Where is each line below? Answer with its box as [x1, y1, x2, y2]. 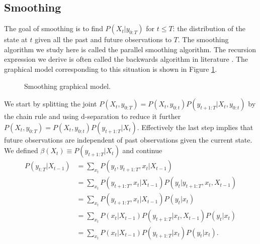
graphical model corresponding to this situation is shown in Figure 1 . [4, 63, 217, 74]
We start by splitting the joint [4, 98, 97, 109]
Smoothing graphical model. [24, 80, 111, 91]
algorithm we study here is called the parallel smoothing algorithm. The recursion [4, 44, 256, 54]
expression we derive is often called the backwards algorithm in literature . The [4, 54, 248, 64]
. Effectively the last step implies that [137, 121, 253, 132]
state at [4, 34, 28, 45]
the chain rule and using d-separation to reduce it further [4, 111, 181, 121]
